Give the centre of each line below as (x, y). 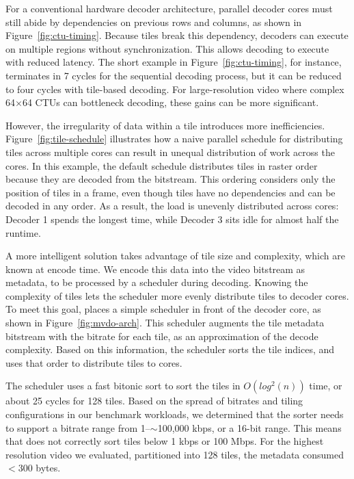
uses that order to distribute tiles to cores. (94, 362)
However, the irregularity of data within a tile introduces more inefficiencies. (165, 125)
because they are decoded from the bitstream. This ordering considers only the (171, 179)
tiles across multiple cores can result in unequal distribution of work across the (170, 152)
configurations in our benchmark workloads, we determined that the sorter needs (175, 414)
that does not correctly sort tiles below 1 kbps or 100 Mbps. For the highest (165, 441)
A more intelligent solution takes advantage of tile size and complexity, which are (175, 256)
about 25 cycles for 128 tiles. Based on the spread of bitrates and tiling (154, 401)
